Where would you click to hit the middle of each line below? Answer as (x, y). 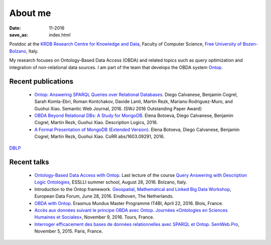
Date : (15, 28)
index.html (60, 34)
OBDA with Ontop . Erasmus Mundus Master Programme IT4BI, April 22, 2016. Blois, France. (129, 203)
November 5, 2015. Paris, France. (69, 231)
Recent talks (29, 162)
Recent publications (41, 82)
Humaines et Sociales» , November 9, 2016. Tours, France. (94, 217)
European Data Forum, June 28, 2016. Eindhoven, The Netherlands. (104, 196)
